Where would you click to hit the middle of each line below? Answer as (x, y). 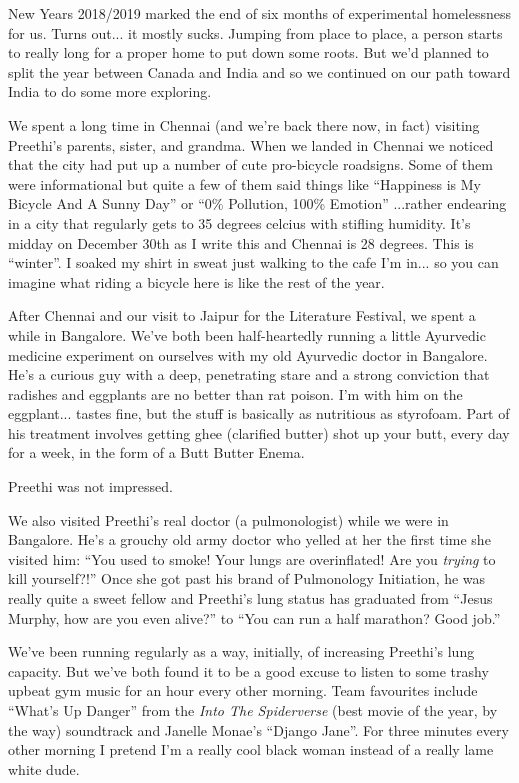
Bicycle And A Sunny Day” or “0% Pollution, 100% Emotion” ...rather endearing (257, 203)
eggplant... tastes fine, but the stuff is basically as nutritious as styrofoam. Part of (259, 413)
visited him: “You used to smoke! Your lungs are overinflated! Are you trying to (252, 558)
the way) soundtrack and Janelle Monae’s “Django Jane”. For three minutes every (258, 729)
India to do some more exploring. (110, 91)
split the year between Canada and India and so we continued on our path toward (259, 71)
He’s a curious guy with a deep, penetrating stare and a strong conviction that (249, 374)
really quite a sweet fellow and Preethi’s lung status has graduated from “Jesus (250, 598)
